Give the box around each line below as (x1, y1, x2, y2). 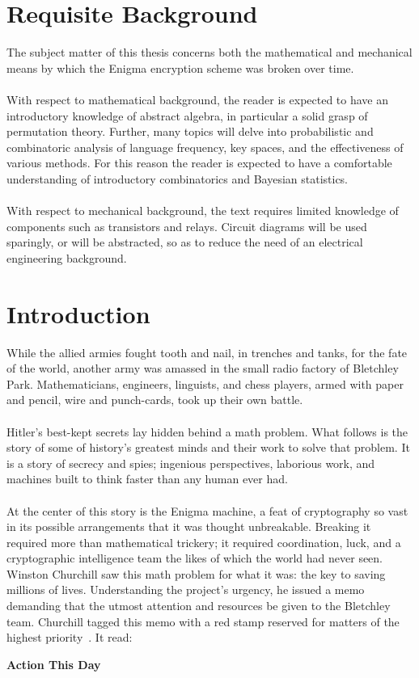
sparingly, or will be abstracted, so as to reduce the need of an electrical (6, 234, 363, 251)
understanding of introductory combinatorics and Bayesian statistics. (6, 170, 349, 187)
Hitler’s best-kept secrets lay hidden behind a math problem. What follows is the (6, 423, 408, 440)
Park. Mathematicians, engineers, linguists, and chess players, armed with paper (6, 375, 404, 392)
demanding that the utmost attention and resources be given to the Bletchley (6, 597, 391, 614)
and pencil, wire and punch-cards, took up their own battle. (6, 391, 303, 408)
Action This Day (6, 655, 101, 672)
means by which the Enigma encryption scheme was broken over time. (6, 59, 354, 76)
